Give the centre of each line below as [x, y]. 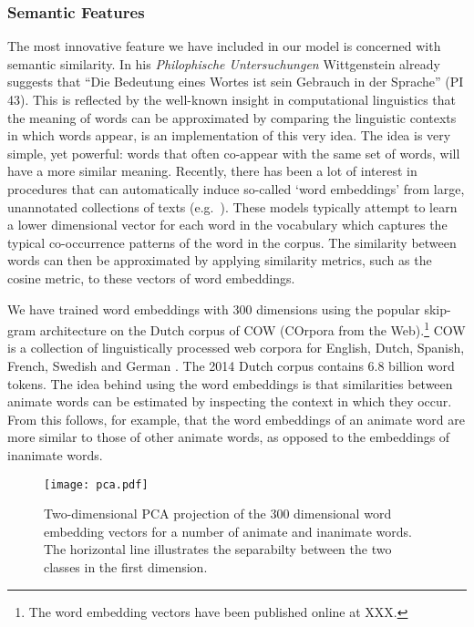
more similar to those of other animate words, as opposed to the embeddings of [229, 437]
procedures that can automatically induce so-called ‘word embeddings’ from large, [236, 188]
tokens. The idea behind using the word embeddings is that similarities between [230, 383]
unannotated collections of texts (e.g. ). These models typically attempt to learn [232, 206]
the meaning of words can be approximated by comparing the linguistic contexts [232, 117]
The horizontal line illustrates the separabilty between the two [218, 549]
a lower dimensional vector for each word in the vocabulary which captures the [227, 225]
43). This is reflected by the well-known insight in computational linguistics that [232, 99]
